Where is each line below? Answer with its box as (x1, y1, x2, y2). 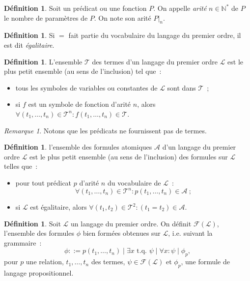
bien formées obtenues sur (83, 228, 161, 238)
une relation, (26, 256, 64, 267)
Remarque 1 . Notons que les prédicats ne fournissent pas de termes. (4, 125, 207, 135)
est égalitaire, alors (30, 202, 87, 212)
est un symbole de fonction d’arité (28, 99, 131, 109)
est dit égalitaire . (4, 39, 55, 50)
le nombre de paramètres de (4, 12, 88, 23)
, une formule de (181, 256, 230, 267)
